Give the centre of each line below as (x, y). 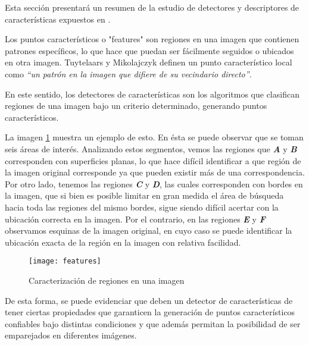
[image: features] (65, 261)
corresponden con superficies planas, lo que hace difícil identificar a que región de (153, 160)
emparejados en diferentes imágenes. (71, 335)
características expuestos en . (58, 19)
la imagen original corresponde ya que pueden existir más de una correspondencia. (155, 172)
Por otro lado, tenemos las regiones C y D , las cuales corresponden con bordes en (154, 184)
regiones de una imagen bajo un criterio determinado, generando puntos (136, 106)
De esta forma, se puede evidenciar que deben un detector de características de (149, 300)
